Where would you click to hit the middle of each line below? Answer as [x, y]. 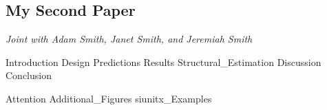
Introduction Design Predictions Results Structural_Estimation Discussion [163, 62]
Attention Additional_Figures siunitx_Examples [109, 98]
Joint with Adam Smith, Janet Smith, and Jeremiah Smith [129, 39]
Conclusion [29, 75]
